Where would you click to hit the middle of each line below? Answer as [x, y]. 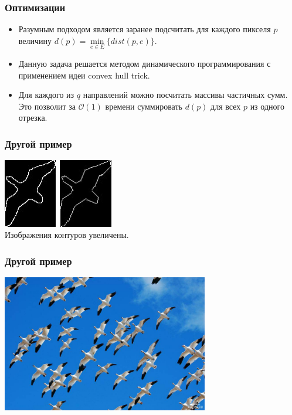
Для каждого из [46, 95]
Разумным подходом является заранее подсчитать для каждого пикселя [145, 29]
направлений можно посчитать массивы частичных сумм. [185, 95]
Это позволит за [47, 106]
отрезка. [33, 118]
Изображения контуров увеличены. [67, 235]
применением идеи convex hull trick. [84, 75]
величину [35, 40]
